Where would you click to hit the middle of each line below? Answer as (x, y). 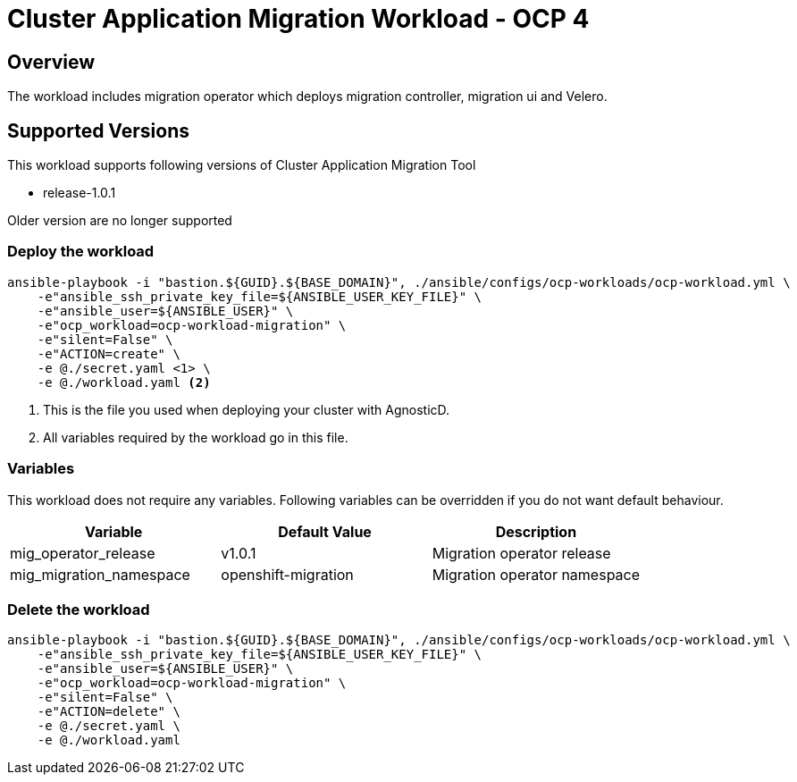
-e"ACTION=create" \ (109, 353)
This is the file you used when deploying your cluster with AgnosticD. (247, 409)
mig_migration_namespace (100, 574)
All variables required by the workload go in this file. (196, 437)
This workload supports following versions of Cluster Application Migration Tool (242, 165)
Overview (51, 62)
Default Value (325, 531)
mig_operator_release (83, 553)
